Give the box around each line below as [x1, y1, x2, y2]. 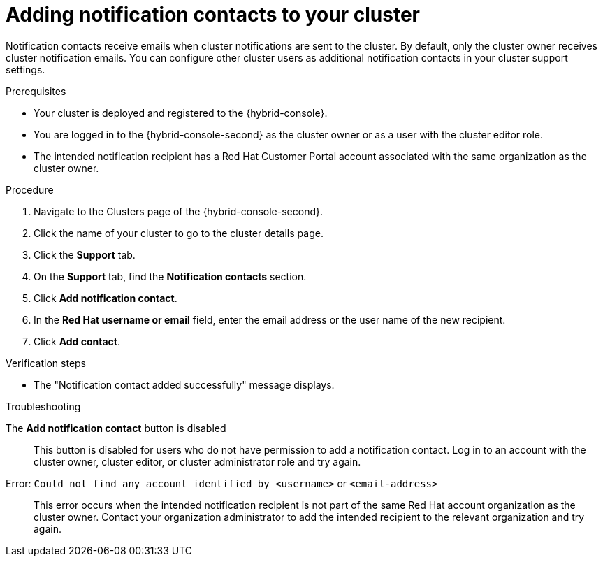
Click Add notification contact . [34, 291, 177, 304]
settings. [6, 63, 45, 75]
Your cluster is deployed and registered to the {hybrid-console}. [34, 106, 328, 119]
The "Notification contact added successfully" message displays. [34, 378, 335, 391]
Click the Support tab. [34, 248, 136, 261]
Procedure [6, 183, 54, 196]
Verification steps [6, 356, 87, 369]
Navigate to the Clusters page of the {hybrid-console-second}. [34, 205, 323, 217]
